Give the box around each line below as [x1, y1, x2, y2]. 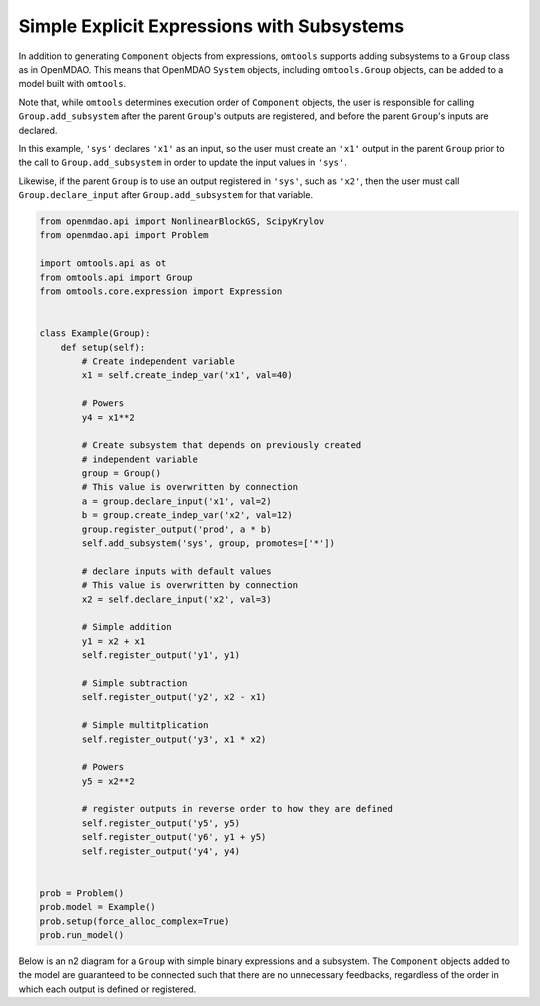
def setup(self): [60, 341, 146, 353]
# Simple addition [81, 621, 172, 633]
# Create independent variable [81, 355, 235, 367]
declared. [18, 124, 58, 136]
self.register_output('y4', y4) [81, 845, 240, 857]
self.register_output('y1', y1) [81, 650, 240, 661]
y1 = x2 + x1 [81, 635, 146, 647]
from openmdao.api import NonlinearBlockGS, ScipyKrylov [39, 216, 325, 227]
